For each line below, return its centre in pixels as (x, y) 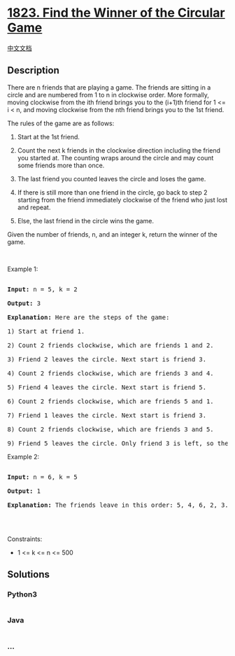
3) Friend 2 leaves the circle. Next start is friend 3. (107, 359)
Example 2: (23, 456)
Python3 (22, 594)
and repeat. (34, 207)
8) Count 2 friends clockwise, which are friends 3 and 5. (111, 429)
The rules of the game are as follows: (61, 123)
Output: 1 (24, 491)
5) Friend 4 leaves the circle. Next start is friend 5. (107, 387)
